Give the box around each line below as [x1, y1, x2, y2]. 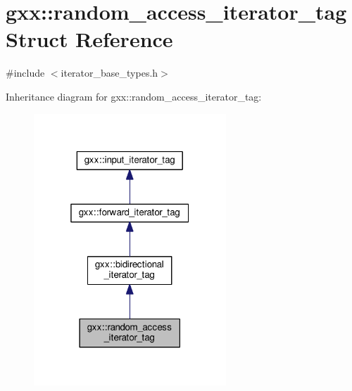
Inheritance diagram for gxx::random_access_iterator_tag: [6, 89, 262, 103]
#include [6, 65, 45, 80]
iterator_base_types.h [61, 65, 158, 80]
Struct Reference [6, 25, 173, 53]
